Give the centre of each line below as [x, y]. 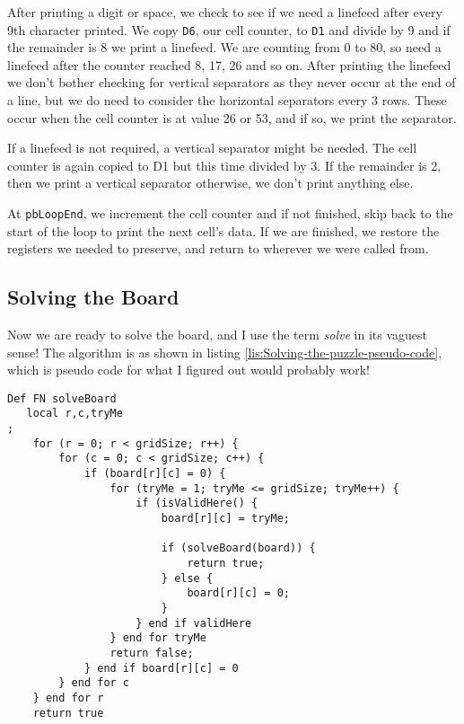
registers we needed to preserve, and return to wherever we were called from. [218, 248]
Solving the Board [93, 297]
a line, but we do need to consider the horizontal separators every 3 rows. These [227, 100]
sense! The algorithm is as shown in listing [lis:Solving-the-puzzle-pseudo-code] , [225, 352]
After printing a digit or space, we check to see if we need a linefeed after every [225, 12]
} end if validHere [194, 623]
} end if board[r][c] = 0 [161, 668]
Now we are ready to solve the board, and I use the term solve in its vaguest [218, 335]
